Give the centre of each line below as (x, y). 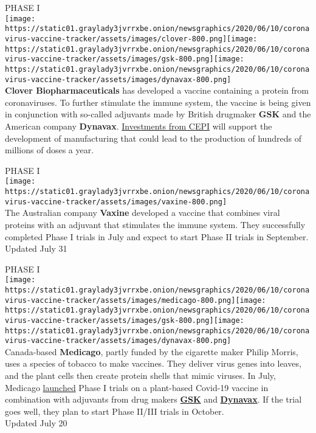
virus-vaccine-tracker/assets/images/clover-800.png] (116, 39)
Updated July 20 (36, 423)
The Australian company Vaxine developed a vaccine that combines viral (143, 213)
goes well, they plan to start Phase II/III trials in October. (115, 411)
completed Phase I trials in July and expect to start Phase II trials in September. (157, 236)
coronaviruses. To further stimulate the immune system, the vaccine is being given (158, 102)
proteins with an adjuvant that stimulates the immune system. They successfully (155, 224)
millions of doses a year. (50, 150)
